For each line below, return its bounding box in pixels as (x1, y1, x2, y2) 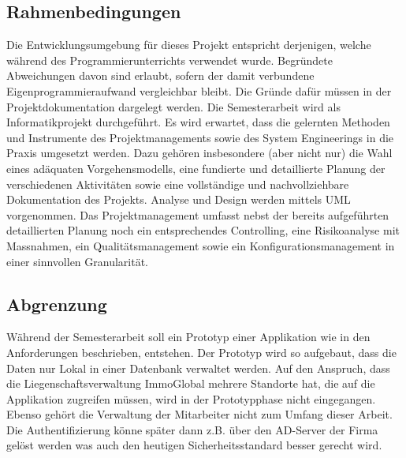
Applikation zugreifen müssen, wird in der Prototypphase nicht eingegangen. (6, 390, 376, 407)
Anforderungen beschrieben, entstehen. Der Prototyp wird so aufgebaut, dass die (6, 343, 397, 360)
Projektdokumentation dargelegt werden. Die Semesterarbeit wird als (6, 98, 341, 114)
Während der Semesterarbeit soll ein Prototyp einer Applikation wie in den (6, 328, 371, 345)
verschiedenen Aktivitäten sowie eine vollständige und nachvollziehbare (6, 175, 349, 192)
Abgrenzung (6, 291, 107, 316)
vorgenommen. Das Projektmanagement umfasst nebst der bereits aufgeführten (6, 206, 389, 223)
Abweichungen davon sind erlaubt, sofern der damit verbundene (6, 67, 315, 84)
